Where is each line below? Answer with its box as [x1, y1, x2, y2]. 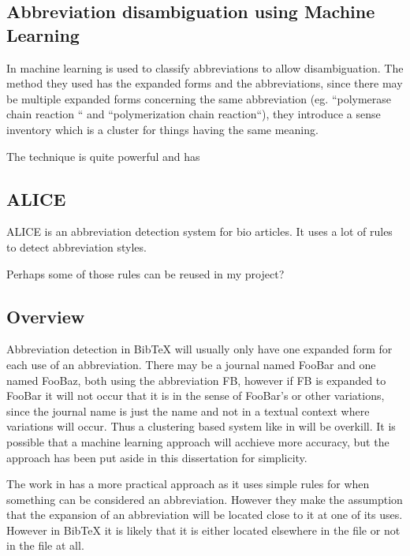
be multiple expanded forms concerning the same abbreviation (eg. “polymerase [6, 90, 392, 106]
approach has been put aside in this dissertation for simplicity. [6, 449, 307, 465]
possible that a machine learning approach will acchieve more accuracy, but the [6, 433, 389, 450]
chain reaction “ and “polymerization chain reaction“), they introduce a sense [6, 106, 381, 122]
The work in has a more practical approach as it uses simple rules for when [6, 476, 370, 492]
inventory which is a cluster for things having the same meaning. [6, 121, 319, 137]
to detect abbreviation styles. [6, 238, 147, 255]
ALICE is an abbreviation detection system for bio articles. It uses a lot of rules [6, 223, 393, 240]
